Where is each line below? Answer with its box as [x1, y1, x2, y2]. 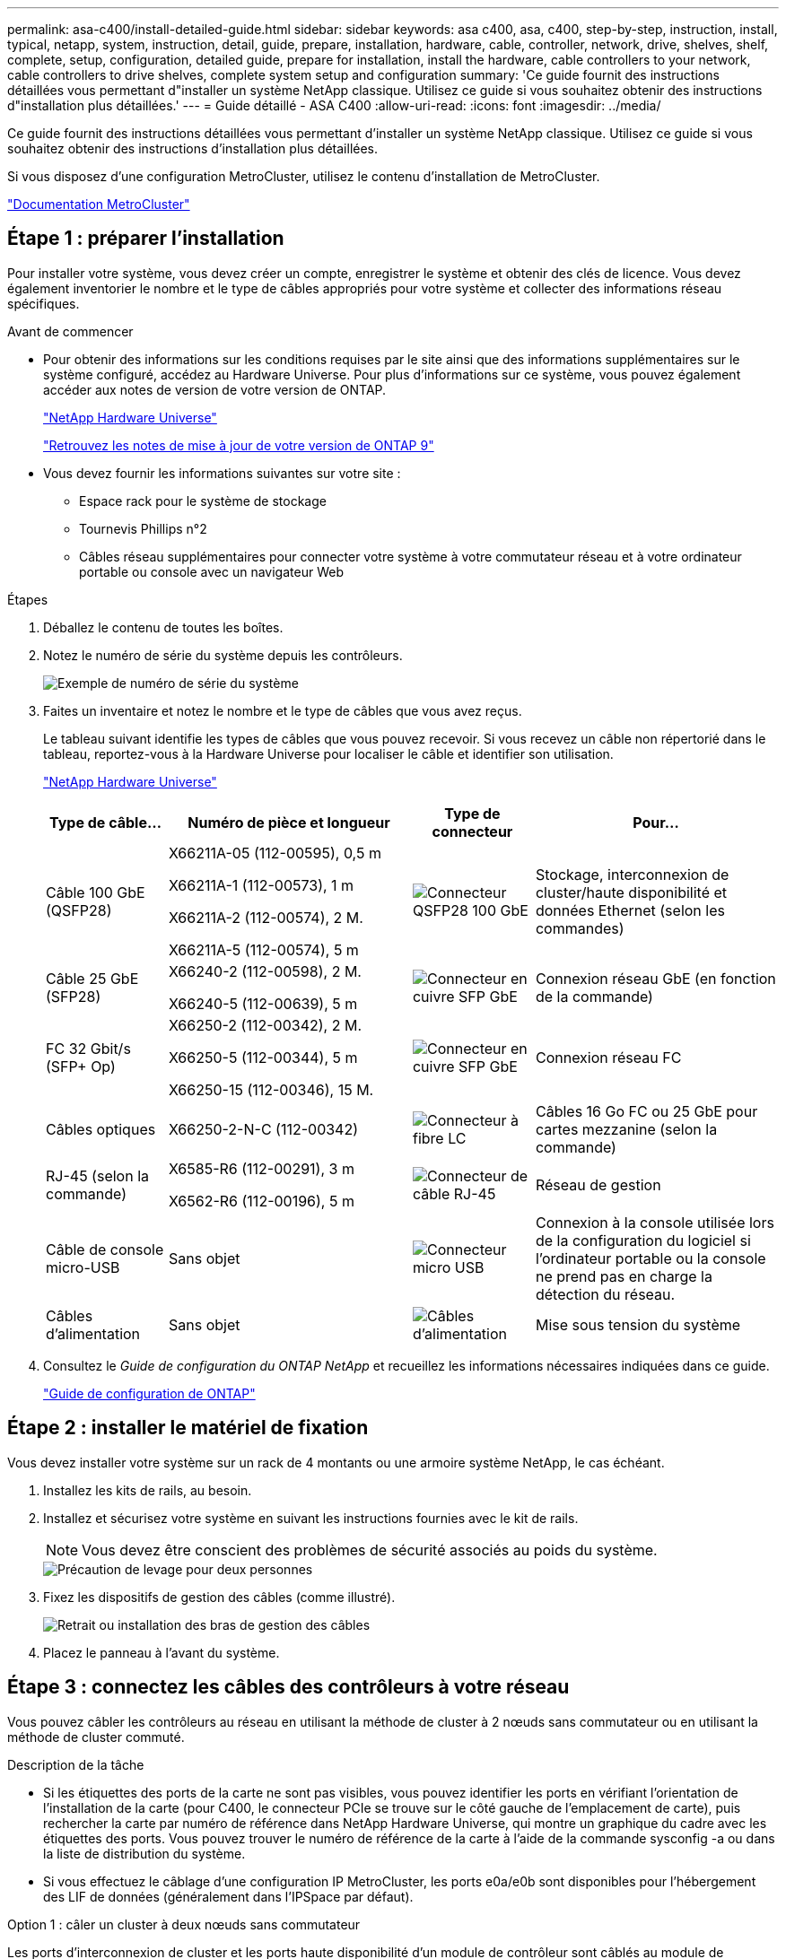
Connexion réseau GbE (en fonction [535, 969, 776, 988]
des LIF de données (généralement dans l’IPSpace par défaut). [43, 1888, 414, 1904]
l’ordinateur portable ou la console [535, 1249, 766, 1267]
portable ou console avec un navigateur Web [79, 563, 344, 579]
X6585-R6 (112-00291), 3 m [168, 1159, 354, 1178]
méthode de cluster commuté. [7, 1728, 185, 1745]
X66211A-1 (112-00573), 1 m [168, 875, 354, 894]
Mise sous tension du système [535, 1315, 741, 1334]
